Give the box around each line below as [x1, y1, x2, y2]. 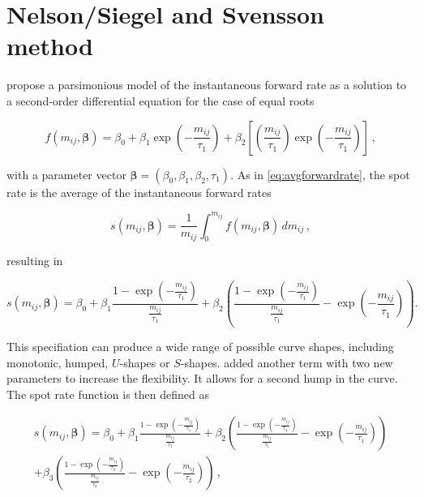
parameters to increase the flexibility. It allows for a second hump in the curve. [6, 370, 398, 387]
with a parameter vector [6, 165, 126, 182]
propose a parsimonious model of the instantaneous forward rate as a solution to [6, 76, 407, 93]
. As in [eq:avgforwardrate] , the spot [230, 165, 410, 182]
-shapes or [119, 353, 170, 371]
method [6, 29, 93, 62]
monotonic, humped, [6, 353, 109, 371]
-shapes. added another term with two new [180, 353, 393, 371]
